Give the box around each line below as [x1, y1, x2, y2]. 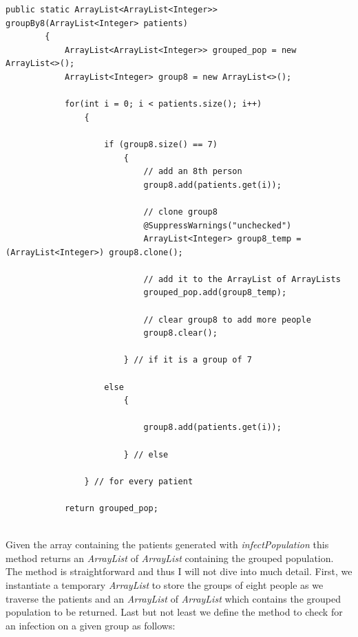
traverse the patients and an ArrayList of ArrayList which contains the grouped [6, 591, 341, 605]
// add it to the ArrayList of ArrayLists [143, 274, 341, 284]
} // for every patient [84, 476, 193, 486]
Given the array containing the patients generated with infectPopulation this [6, 537, 329, 552]
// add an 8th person [143, 166, 242, 177]
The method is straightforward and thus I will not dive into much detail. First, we [6, 564, 352, 579]
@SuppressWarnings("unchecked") [143, 220, 292, 230]
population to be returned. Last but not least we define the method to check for [6, 605, 343, 619]
